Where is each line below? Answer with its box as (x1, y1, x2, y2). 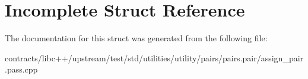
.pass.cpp (5, 63, 38, 75)
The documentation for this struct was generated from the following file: (5, 32, 268, 44)
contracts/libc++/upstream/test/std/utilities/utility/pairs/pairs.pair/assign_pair (5, 51, 304, 64)
